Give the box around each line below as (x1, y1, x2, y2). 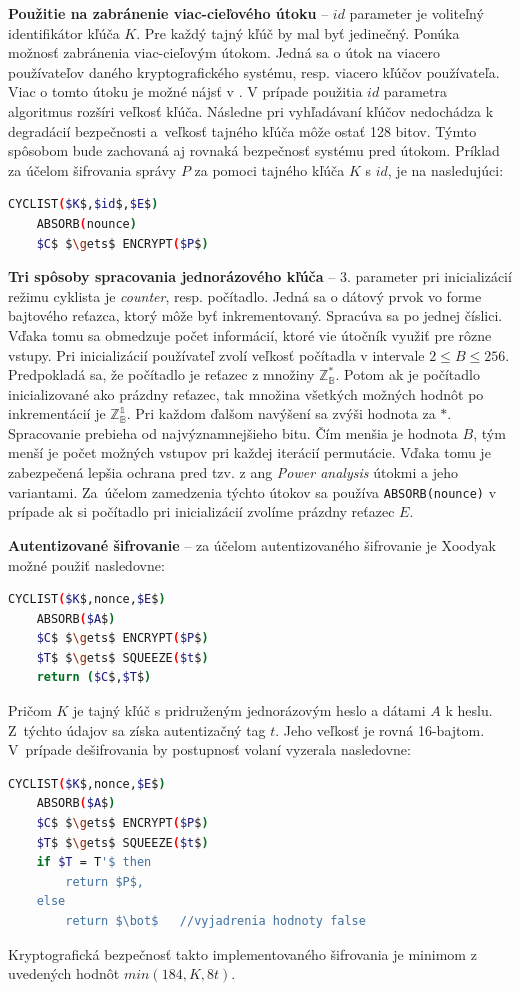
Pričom (8, 700, 52, 721)
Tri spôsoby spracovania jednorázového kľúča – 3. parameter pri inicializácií (8, 266, 512, 287)
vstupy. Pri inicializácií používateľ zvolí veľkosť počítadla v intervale (8, 344, 425, 365)
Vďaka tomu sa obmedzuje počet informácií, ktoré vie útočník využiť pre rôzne (8, 324, 492, 345)
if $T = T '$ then (36, 855, 152, 870)
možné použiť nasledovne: (8, 554, 165, 575)
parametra (383, 81, 447, 102)
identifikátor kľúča (8, 22, 120, 43)
